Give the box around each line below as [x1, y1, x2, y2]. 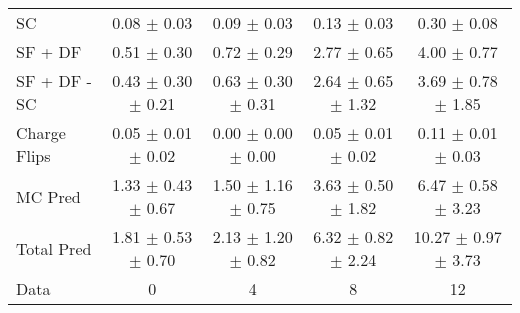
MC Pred [16, 184, 81, 208]
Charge [16, 121, 66, 144]
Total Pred [16, 236, 92, 260]
